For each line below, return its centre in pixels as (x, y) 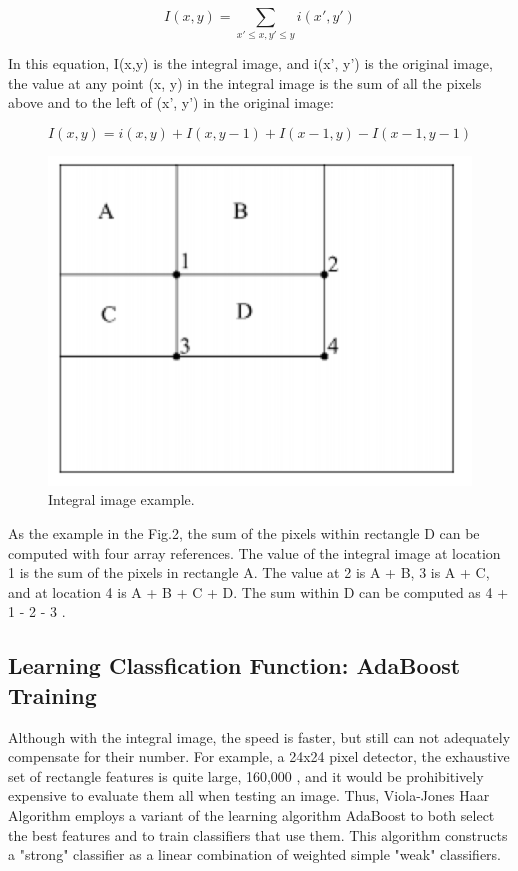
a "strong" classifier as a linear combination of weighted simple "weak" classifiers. (254, 854)
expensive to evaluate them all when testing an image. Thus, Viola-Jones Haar (249, 795)
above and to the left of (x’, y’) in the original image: (171, 102)
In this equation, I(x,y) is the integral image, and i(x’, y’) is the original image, (250, 63)
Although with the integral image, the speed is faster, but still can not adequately (259, 736)
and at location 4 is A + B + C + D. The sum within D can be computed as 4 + (258, 591)
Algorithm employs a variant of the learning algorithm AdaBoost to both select (251, 814)
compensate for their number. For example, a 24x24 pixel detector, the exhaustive (259, 756)
